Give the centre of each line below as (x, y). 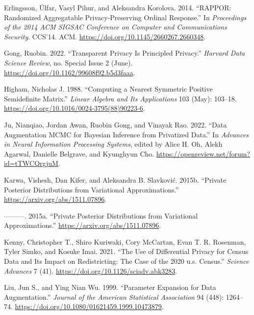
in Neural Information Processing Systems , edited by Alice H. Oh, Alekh (113, 144)
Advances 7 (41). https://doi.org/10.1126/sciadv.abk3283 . (91, 270)
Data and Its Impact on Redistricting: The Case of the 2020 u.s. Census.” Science (127, 261)
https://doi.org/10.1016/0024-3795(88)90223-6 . (75, 108)
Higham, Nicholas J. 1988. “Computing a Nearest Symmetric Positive (108, 89)
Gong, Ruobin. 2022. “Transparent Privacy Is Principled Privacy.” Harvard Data (125, 53)
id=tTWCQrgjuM (31, 163)
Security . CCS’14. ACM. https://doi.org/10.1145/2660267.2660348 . (105, 36)
